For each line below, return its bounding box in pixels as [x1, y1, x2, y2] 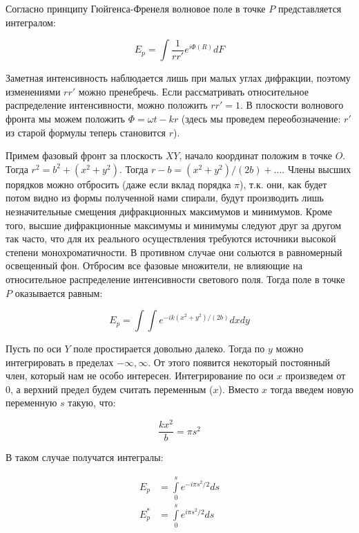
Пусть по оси [6, 341, 61, 356]
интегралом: [6, 15, 56, 29]
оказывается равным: [14, 285, 103, 300]
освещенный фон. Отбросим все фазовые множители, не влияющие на [6, 258, 302, 273]
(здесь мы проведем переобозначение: [181, 111, 341, 125]
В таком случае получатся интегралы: [6, 450, 164, 464]
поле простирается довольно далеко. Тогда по [73, 341, 265, 356]
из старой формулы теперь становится [6, 125, 166, 139]
